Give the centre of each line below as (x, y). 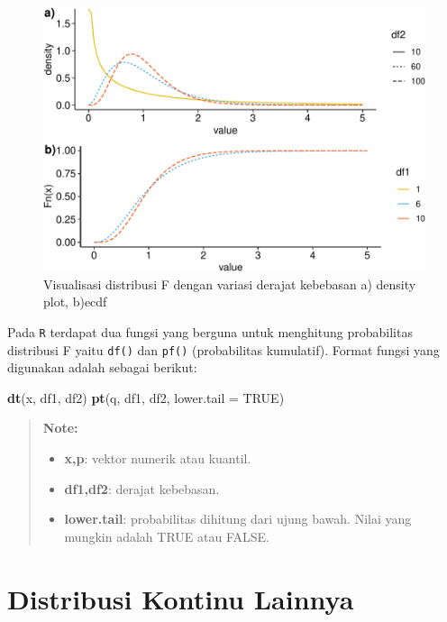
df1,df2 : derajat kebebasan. (142, 488)
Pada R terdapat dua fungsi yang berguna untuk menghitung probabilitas (210, 331)
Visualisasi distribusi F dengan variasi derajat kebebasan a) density (230, 284)
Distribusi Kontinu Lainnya (181, 598)
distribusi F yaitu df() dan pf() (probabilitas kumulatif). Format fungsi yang (223, 349)
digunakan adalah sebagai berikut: (102, 367)
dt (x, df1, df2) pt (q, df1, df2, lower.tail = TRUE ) (146, 397)
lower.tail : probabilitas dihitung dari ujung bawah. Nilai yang (238, 519)
